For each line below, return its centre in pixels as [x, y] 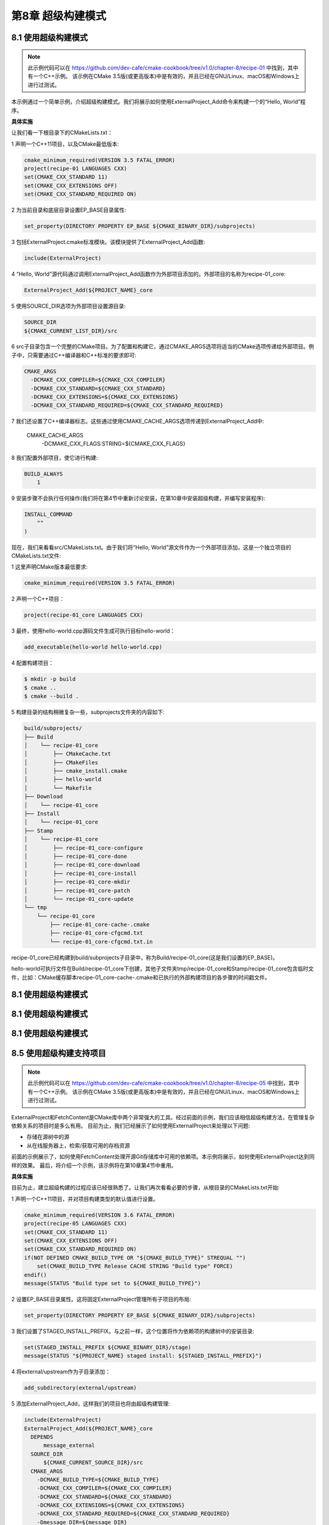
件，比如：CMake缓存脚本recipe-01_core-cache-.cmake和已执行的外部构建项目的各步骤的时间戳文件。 [141, 977]
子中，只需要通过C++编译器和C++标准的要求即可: [74, 355]
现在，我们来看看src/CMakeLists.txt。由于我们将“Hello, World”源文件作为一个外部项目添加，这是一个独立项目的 [151, 547]
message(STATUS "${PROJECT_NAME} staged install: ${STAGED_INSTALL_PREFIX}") [143, 1356]
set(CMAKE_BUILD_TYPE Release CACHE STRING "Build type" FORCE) [135, 1266]
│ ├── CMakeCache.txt [68, 754]
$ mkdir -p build [50, 679]
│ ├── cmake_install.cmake [76, 771]
